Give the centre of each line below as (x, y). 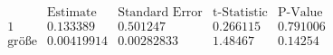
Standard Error (160, 13)
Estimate (72, 13)
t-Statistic (240, 13)
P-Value (300, 13)
